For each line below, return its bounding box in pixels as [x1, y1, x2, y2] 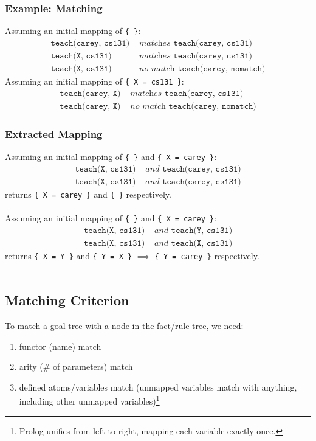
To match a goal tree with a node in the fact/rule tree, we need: [5, 319, 244, 332]
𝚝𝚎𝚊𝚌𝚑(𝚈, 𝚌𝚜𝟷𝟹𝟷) [171, 226, 233, 235]
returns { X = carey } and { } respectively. [5, 187, 171, 200]
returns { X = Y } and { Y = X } [5, 249, 132, 262]
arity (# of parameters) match [19, 360, 133, 373]
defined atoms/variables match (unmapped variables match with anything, [19, 380, 297, 393]
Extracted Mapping [5, 126, 103, 141]
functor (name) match [19, 339, 101, 352]
